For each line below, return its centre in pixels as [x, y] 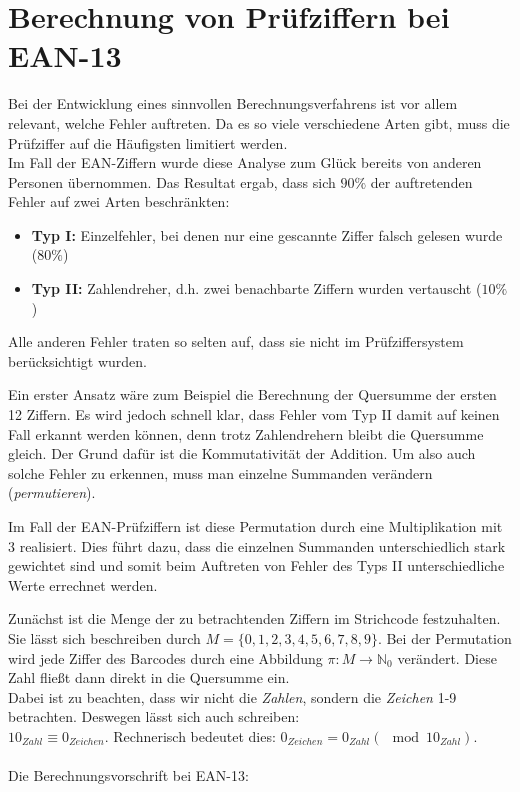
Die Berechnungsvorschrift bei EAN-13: [128, 775]
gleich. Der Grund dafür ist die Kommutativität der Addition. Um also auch [242, 453]
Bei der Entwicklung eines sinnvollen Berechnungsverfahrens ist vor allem [233, 103]
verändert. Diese [447, 657]
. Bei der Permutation [444, 637]
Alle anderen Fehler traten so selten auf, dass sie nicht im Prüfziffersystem [236, 341]
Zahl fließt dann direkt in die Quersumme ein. [149, 677]
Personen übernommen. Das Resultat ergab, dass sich [172, 181]
